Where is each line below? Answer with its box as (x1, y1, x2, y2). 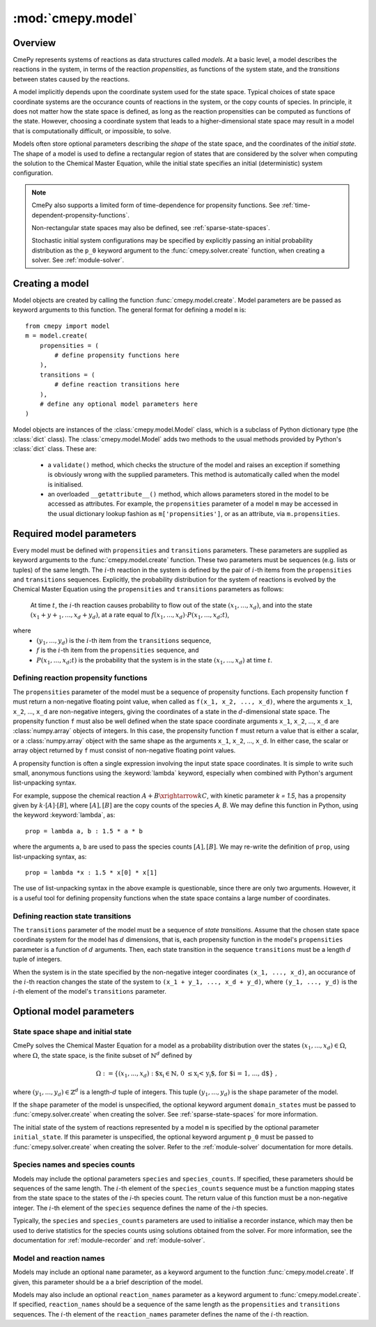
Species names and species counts (13, 1160, 135, 1169)
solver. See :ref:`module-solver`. (31, 256, 125, 264)
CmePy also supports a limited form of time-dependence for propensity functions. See (31, 201, 281, 209)
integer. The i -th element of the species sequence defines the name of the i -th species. (13, 1204, 268, 1212)
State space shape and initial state (13, 1027, 132, 1037)
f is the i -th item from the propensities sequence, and (36, 646, 199, 655)
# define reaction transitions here (54, 381, 180, 388)
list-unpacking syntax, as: (13, 852, 87, 860)
